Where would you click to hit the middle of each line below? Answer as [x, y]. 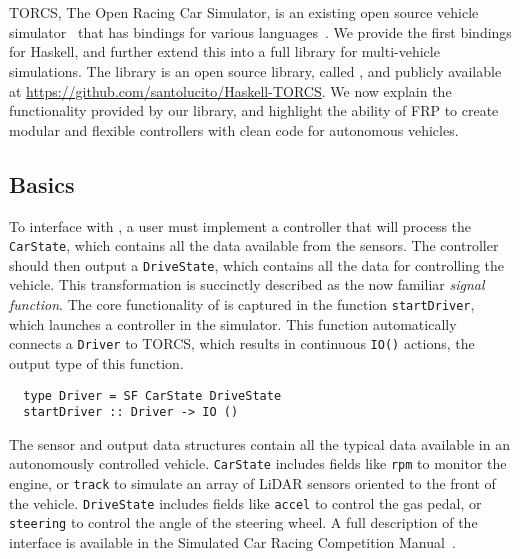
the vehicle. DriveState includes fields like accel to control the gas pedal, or [245, 502]
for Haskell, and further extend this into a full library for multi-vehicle [224, 51]
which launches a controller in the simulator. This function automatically [233, 323]
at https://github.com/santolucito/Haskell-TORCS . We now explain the [230, 90]
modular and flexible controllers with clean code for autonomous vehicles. [234, 129]
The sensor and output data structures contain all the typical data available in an [259, 443]
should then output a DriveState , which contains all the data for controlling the [256, 264]
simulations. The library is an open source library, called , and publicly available [255, 70]
